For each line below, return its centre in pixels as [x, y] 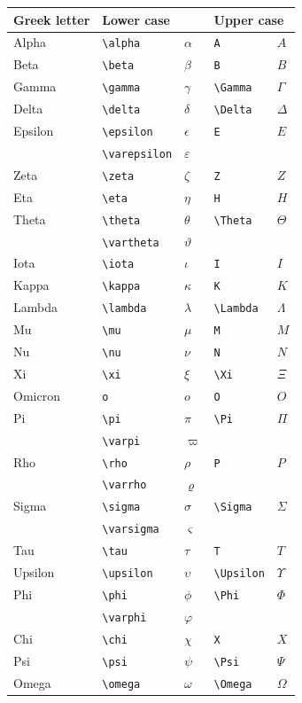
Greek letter [52, 19]
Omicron [37, 395]
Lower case [136, 19]
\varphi [124, 617]
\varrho [124, 485]
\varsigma [131, 530]
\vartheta [131, 242]
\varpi [121, 441]
